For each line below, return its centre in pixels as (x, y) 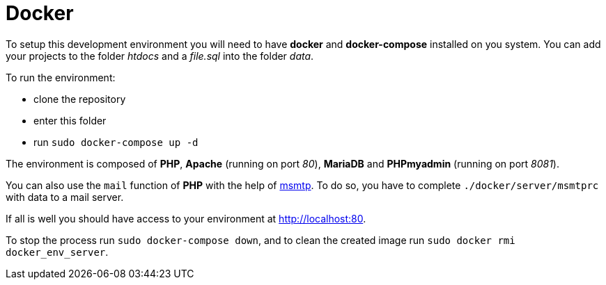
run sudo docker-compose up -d (116, 142)
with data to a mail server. (65, 197)
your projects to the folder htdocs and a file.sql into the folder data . (160, 56)
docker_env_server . (57, 252)
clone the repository (80, 99)
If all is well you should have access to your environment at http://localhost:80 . (186, 218)
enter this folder (70, 120)
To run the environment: (61, 77)
